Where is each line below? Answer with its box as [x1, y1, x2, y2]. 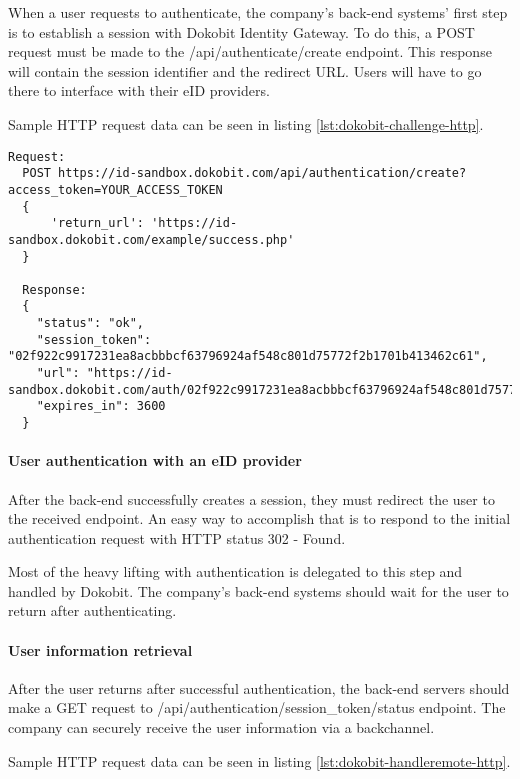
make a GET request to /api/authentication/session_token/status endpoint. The [8, 697, 506, 718]
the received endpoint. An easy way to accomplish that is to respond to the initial [8, 508, 511, 529]
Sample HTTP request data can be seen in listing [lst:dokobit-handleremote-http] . [8, 750, 511, 771]
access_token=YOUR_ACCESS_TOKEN [8, 182, 223, 197]
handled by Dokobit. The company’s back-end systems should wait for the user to [8, 580, 509, 601]
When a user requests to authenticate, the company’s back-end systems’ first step [8, 2, 508, 22]
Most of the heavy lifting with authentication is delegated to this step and [8, 561, 463, 582]
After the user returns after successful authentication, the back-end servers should [8, 677, 510, 698]
